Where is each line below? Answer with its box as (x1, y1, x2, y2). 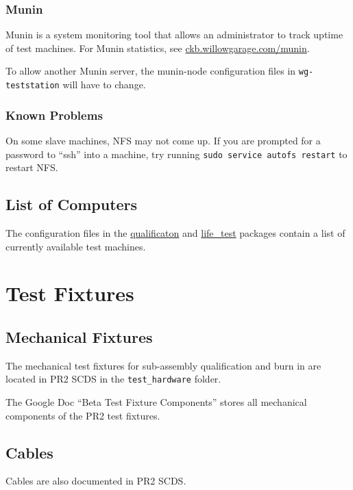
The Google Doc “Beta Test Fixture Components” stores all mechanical (5, 395, 307, 409)
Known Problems (5, 106, 103, 123)
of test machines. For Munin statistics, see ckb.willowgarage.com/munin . (5, 40, 310, 55)
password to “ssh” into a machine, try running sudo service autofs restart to (5, 146, 348, 161)
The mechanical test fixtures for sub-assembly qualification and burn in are (5, 358, 321, 372)
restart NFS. (5, 160, 58, 175)
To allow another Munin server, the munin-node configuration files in (5, 64, 296, 78)
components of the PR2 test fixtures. (5, 408, 160, 422)
